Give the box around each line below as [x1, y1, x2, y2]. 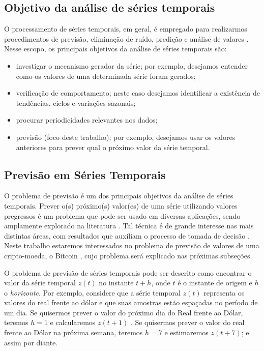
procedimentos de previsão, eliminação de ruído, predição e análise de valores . [4, 33, 249, 44]
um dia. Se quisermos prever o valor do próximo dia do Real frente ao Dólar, [4, 307, 243, 317]
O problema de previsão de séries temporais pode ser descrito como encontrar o [4, 267, 252, 278]
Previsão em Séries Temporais [4, 166, 166, 182]
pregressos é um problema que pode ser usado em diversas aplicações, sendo [4, 210, 241, 221]
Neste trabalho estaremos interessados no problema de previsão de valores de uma [4, 240, 259, 251]
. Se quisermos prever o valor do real [130, 317, 245, 328]
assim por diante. [4, 337, 58, 347]
